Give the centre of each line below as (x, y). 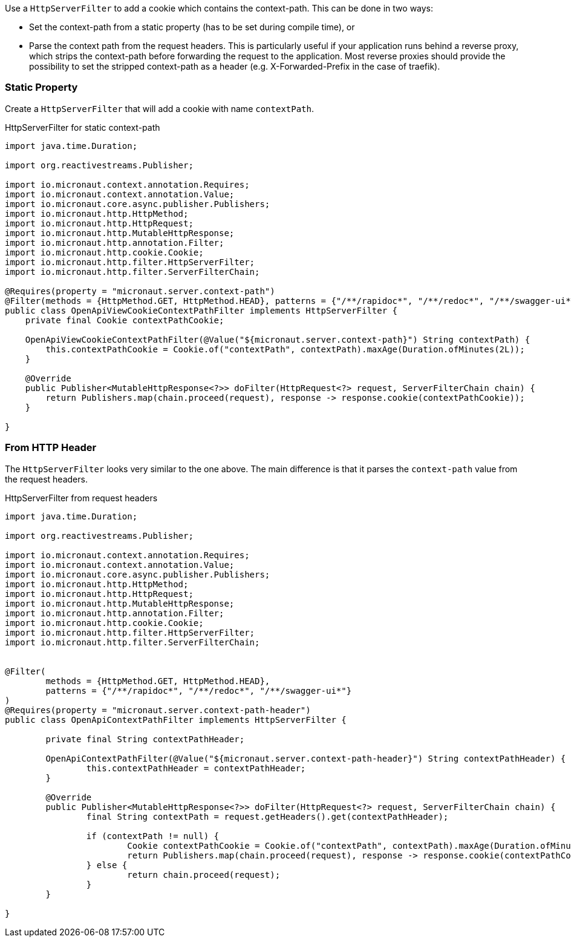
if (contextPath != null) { (153, 836)
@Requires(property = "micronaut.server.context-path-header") (158, 710)
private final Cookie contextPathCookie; (125, 320)
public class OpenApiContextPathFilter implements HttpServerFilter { (176, 720)
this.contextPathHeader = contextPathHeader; (196, 768)
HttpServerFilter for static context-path (83, 127)
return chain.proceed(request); (204, 874)
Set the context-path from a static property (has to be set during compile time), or (192, 27)
